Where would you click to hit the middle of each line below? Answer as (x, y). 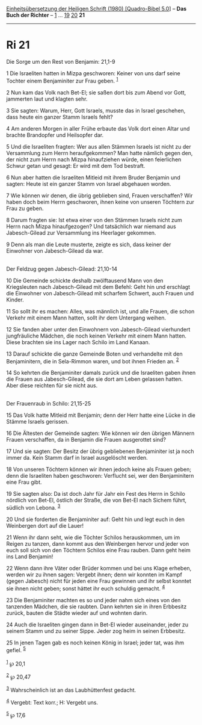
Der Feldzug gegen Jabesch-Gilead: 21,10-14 (62, 269)
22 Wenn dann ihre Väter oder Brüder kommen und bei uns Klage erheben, (99, 568)
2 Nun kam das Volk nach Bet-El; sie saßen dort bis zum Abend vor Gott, (96, 92)
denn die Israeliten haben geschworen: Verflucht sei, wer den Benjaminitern (100, 476)
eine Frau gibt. (24, 482)
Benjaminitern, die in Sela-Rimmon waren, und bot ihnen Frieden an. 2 (93, 360)
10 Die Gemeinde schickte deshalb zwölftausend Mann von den (85, 280)
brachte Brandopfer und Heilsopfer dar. (55, 135)
